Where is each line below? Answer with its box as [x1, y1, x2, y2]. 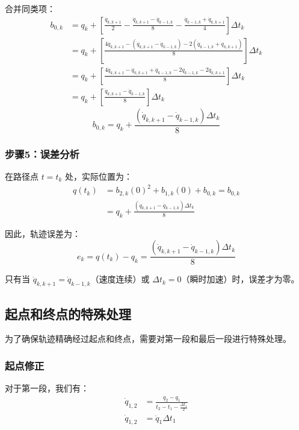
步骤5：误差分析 [5, 146, 79, 161]
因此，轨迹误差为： [5, 227, 81, 239]
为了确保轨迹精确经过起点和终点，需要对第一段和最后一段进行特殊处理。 [5, 332, 291, 345]
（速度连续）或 [90, 273, 150, 285]
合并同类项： [5, 2, 55, 14]
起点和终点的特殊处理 [5, 304, 131, 323]
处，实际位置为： [65, 169, 133, 182]
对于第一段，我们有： [5, 382, 89, 394]
